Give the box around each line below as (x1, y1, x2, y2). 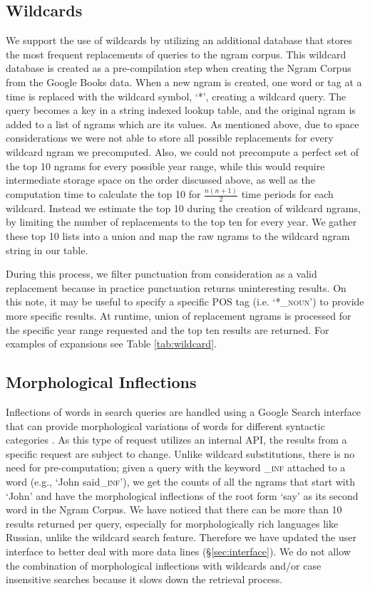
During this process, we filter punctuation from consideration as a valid (6, 266, 317, 281)
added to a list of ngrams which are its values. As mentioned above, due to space (6, 116, 359, 131)
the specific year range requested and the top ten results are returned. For (6, 322, 329, 337)
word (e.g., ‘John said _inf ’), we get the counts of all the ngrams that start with (6, 474, 355, 488)
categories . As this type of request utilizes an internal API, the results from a (6, 432, 347, 447)
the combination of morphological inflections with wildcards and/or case (6, 558, 322, 572)
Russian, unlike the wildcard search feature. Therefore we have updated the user (6, 530, 356, 545)
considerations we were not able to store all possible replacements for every (6, 130, 334, 145)
